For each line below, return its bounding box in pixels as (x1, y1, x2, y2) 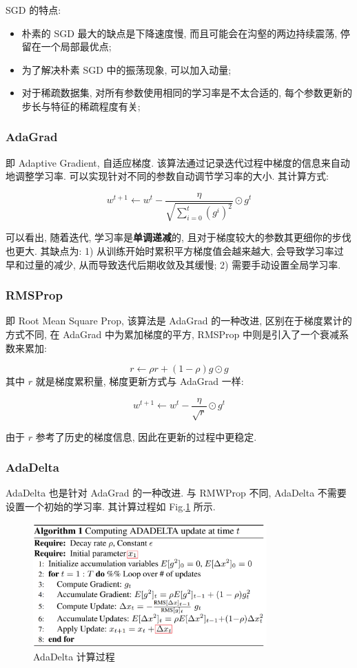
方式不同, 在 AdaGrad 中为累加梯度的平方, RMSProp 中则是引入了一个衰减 (6, 327, 339, 342)
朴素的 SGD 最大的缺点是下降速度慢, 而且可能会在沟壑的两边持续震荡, (21, 25, 338, 40)
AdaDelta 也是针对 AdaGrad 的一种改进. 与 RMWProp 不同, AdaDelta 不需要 (6, 486, 347, 500)
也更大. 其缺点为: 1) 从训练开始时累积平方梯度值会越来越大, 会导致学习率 (6, 244, 334, 258)
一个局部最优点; (41, 39, 112, 54)
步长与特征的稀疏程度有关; (21, 98, 141, 113)
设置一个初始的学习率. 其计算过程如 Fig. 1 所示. (6, 499, 216, 514)
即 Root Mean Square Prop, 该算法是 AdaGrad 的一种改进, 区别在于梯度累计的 (6, 313, 352, 328)
